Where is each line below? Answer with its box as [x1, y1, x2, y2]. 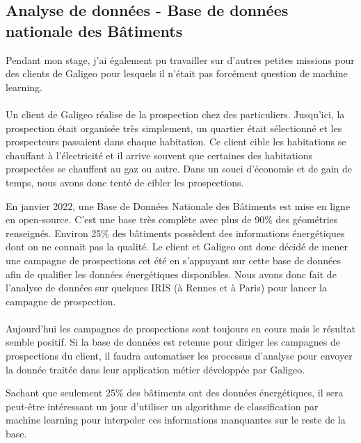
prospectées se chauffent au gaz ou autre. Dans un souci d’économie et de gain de [6, 161, 352, 176]
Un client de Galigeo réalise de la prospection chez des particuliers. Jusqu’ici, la [6, 106, 345, 121]
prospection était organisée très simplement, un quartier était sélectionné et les [6, 120, 342, 135]
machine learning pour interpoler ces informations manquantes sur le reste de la [6, 412, 346, 427]
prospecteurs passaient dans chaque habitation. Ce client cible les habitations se [6, 134, 346, 149]
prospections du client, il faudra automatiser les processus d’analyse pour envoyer [6, 348, 353, 363]
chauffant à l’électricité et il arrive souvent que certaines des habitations [6, 147, 313, 162]
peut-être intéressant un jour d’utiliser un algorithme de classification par [6, 398, 319, 413]
